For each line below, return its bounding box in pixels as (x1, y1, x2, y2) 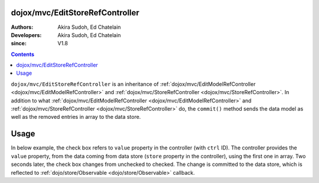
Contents (11, 51, 35, 58)
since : (11, 40, 27, 47)
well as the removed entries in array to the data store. (11, 114, 141, 121)
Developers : (11, 31, 42, 38)
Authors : (11, 24, 34, 31)
